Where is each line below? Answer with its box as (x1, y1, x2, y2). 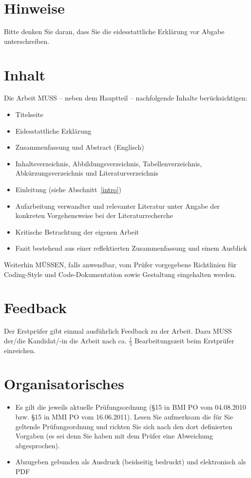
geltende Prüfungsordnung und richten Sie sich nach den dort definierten (15, 421, 232, 431)
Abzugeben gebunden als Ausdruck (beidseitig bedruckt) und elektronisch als (15, 457, 246, 467)
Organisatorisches (4, 374, 124, 394)
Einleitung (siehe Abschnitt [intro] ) (15, 184, 121, 194)
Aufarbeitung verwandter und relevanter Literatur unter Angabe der (15, 200, 220, 211)
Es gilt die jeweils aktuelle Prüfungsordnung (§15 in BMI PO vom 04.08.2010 (15, 402, 246, 412)
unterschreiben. (4, 36, 50, 46)
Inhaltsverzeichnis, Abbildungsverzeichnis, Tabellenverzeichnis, (15, 158, 202, 168)
